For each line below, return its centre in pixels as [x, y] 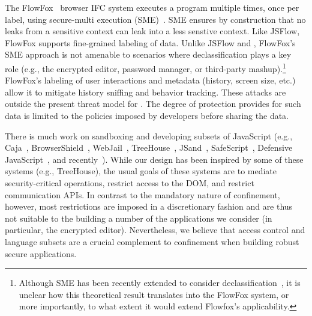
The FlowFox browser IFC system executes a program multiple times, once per [152, 7]
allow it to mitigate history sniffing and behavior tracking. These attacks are [145, 92]
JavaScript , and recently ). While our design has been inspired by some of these [154, 159]
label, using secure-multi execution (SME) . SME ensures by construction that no [155, 19]
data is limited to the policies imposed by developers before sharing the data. [147, 115]
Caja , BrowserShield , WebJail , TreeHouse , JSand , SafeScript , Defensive [149, 147]
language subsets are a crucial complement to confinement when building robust [152, 241]
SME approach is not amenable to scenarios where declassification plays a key [148, 54]
